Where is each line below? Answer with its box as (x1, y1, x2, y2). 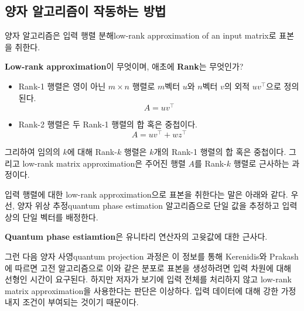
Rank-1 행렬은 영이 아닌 (18, 80, 106, 92)
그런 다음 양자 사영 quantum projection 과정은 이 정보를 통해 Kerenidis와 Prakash (5, 250, 299, 262)
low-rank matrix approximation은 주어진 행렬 (22, 157, 186, 169)
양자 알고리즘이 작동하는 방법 (5, 2, 166, 20)
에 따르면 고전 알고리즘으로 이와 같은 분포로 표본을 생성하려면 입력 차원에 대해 (5, 261, 292, 274)
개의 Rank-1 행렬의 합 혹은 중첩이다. (153, 145, 286, 157)
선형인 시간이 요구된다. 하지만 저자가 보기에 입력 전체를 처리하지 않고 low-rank (5, 273, 292, 285)
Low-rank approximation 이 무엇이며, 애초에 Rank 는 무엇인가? (5, 60, 244, 72)
